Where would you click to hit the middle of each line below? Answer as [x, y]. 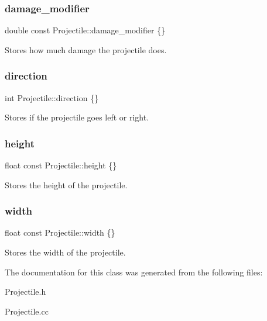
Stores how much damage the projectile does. [86, 49]
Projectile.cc [27, 311]
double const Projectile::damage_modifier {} [85, 30]
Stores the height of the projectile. [66, 184]
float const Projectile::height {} [61, 165]
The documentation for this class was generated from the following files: [134, 272]
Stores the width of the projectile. [65, 252]
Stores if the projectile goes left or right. [77, 117]
